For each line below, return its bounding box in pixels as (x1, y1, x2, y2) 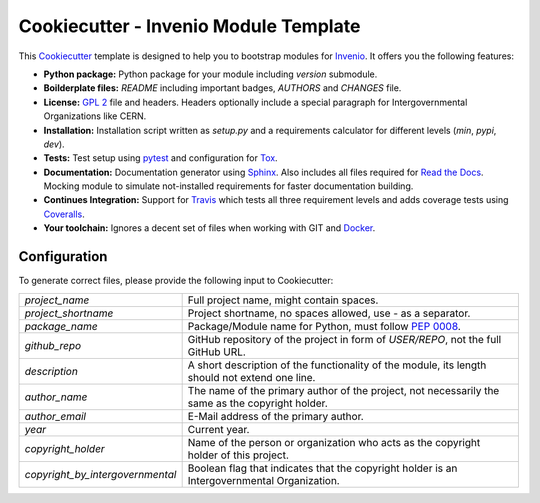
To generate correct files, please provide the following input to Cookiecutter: (18, 275, 334, 287)
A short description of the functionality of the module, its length (187, 358, 487, 372)
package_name (24, 319, 99, 333)
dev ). (43, 138, 65, 150)
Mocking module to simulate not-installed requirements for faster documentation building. (43, 180, 414, 192)
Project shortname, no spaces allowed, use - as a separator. (187, 306, 471, 320)
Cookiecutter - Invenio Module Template (18, 15, 361, 37)
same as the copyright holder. (187, 396, 329, 410)
